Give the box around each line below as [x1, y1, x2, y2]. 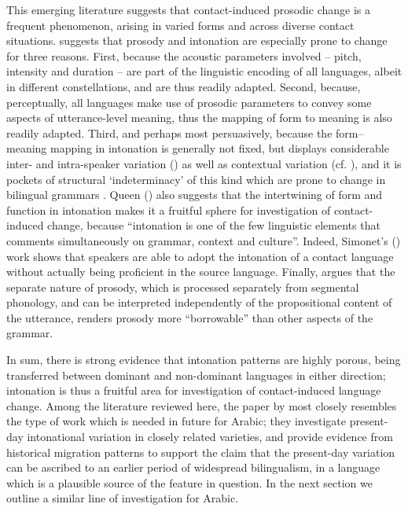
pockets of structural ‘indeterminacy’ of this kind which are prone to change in [6, 171, 386, 187]
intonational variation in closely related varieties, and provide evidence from [27, 428, 393, 445]
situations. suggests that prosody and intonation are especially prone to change [6, 32, 388, 49]
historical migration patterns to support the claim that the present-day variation [6, 443, 395, 460]
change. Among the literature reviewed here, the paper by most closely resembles [6, 397, 397, 414]
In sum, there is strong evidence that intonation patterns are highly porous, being [6, 351, 401, 368]
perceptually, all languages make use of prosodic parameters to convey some [6, 94, 372, 110]
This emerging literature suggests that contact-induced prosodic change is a [6, 2, 370, 17]
